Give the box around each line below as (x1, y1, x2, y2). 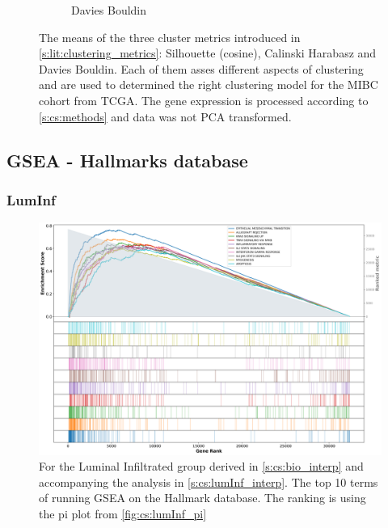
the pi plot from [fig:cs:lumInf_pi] (39, 505, 207, 522)
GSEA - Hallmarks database (6, 147, 248, 172)
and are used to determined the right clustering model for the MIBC (39, 76, 378, 93)
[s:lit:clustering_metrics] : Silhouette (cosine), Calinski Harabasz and (39, 44, 377, 61)
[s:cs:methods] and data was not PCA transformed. (39, 108, 292, 125)
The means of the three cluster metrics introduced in (39, 28, 301, 45)
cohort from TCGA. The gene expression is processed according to (39, 91, 369, 108)
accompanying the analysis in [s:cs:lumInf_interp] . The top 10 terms (39, 473, 378, 490)
